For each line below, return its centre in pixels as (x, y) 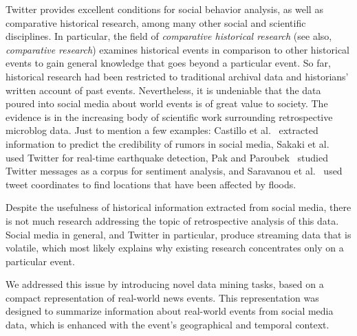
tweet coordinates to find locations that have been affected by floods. (151, 184)
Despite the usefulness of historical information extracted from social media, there (178, 207)
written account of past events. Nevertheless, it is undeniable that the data (163, 90)
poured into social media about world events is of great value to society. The (167, 103)
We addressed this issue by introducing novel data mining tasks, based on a (165, 284)
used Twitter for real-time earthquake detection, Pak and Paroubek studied (167, 157)
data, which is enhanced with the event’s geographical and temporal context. (167, 325)
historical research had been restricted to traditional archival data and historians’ (177, 76)
